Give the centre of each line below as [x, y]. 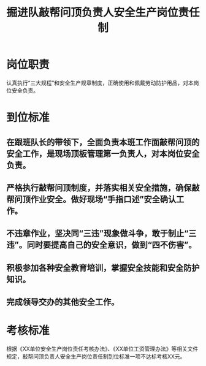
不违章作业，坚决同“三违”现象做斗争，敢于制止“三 [101, 234]
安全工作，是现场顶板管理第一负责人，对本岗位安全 [103, 154]
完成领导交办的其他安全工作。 [63, 302]
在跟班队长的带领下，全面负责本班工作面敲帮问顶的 [103, 142]
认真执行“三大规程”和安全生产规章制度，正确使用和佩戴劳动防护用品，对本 [100, 83]
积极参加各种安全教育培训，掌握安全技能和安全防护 [103, 268]
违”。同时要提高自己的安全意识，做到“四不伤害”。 [101, 245]
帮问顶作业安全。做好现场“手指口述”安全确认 [91, 199]
